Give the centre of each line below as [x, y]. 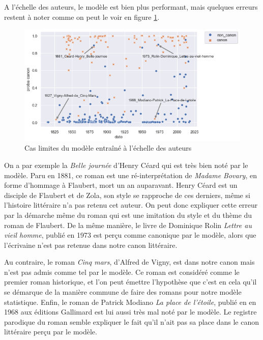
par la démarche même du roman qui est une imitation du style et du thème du [128, 215]
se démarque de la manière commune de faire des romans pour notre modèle [123, 292]
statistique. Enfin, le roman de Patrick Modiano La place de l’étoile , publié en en [130, 302]
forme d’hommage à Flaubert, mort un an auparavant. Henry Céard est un [121, 185]
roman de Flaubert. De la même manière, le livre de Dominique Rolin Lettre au [128, 225]
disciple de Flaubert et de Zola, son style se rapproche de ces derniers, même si [127, 195]
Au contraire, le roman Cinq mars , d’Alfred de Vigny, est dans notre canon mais [129, 262]
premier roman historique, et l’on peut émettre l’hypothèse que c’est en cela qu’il [130, 282]
